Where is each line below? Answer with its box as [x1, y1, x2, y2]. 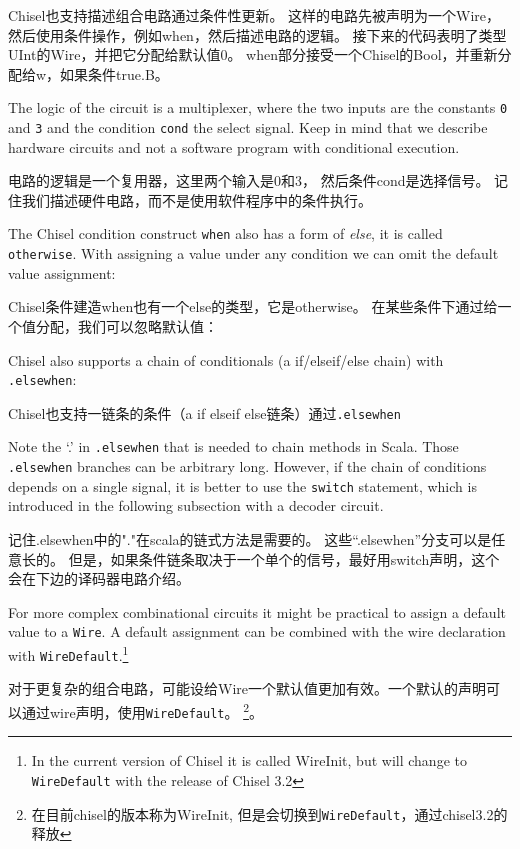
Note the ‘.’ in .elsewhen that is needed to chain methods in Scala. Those [8, 436, 459, 457]
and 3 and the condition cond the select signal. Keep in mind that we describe [8, 117, 488, 138]
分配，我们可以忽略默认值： [35, 315, 218, 336]
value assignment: [8, 262, 116, 283]
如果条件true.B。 [60, 63, 169, 84]
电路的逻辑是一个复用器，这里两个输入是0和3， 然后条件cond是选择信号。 [8, 170, 490, 191]
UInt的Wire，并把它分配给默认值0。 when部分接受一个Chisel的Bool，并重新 [8, 44, 498, 65]
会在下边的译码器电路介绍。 [8, 568, 190, 589]
